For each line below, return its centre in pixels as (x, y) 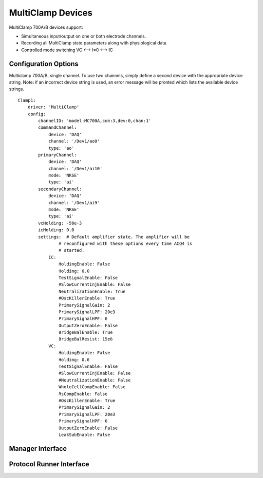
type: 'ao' (61, 148)
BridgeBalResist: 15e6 (86, 339)
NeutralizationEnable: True (92, 291)
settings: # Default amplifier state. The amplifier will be (114, 237)
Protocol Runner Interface (49, 464)
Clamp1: (27, 100)
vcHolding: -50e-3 (60, 223)
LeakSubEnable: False (85, 435)
